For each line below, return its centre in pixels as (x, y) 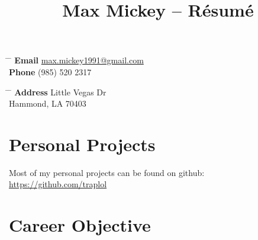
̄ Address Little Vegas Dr (58, 92)
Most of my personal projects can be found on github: (107, 172)
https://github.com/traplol (58, 184)
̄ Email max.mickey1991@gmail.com (76, 60)
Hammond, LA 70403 (48, 103)
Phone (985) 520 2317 (50, 71)
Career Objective (80, 225)
